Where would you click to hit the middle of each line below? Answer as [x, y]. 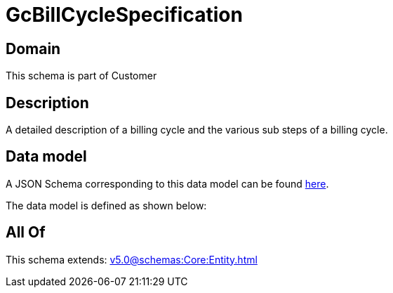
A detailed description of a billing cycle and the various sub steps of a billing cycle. [197, 130]
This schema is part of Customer [81, 76]
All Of [26, 233]
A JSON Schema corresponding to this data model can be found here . [167, 183]
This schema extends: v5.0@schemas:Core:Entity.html [132, 259]
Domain [33, 48]
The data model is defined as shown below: [106, 205]
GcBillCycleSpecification [124, 15]
